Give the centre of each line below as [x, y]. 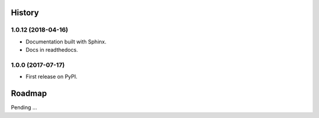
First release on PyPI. [52, 77]
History [25, 13]
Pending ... [24, 107]
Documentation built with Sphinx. [66, 42]
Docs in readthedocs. [52, 50]
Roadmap [29, 94]
